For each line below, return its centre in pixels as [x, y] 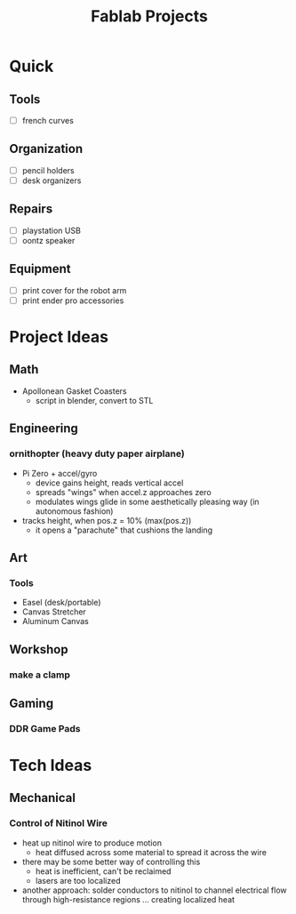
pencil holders [48, 170]
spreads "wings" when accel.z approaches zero [123, 492]
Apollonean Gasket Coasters [74, 391]
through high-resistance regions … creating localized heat [128, 899]
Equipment [40, 269]
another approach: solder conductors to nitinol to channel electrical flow [154, 890]
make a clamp [40, 675]
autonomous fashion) [74, 511]
